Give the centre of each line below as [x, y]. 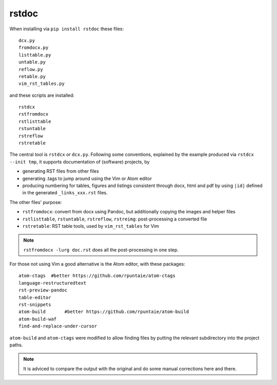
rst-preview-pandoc [43, 290]
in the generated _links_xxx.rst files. [65, 193]
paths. [16, 345]
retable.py [32, 76]
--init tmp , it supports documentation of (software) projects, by [80, 161]
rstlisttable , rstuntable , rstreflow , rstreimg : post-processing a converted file [115, 219]
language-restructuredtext [53, 283]
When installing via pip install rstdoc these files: [67, 29]
